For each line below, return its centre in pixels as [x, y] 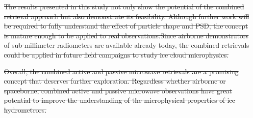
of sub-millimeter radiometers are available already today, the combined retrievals [126, 45]
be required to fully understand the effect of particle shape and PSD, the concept [126, 26]
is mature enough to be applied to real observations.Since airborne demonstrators [126, 35]
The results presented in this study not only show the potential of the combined [124, 6]
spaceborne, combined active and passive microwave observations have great [118, 90]
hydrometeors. [25, 109]
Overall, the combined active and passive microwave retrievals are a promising [121, 71]
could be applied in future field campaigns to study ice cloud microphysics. [116, 54]
